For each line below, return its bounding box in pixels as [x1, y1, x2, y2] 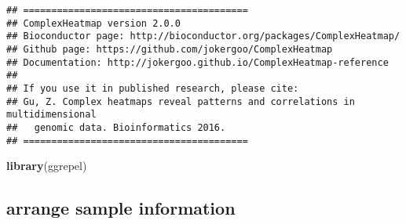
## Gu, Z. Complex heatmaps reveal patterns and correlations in [6, 96, 355, 107]
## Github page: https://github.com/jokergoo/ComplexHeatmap [6, 43, 333, 55]
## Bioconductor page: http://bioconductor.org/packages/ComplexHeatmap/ [6, 31, 401, 42]
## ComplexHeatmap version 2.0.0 [6, 17, 181, 29]
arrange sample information [6, 196, 236, 220]
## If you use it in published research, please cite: [6, 82, 299, 94]
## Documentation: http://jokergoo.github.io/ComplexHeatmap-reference [6, 56, 389, 68]
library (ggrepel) [6, 157, 87, 174]
